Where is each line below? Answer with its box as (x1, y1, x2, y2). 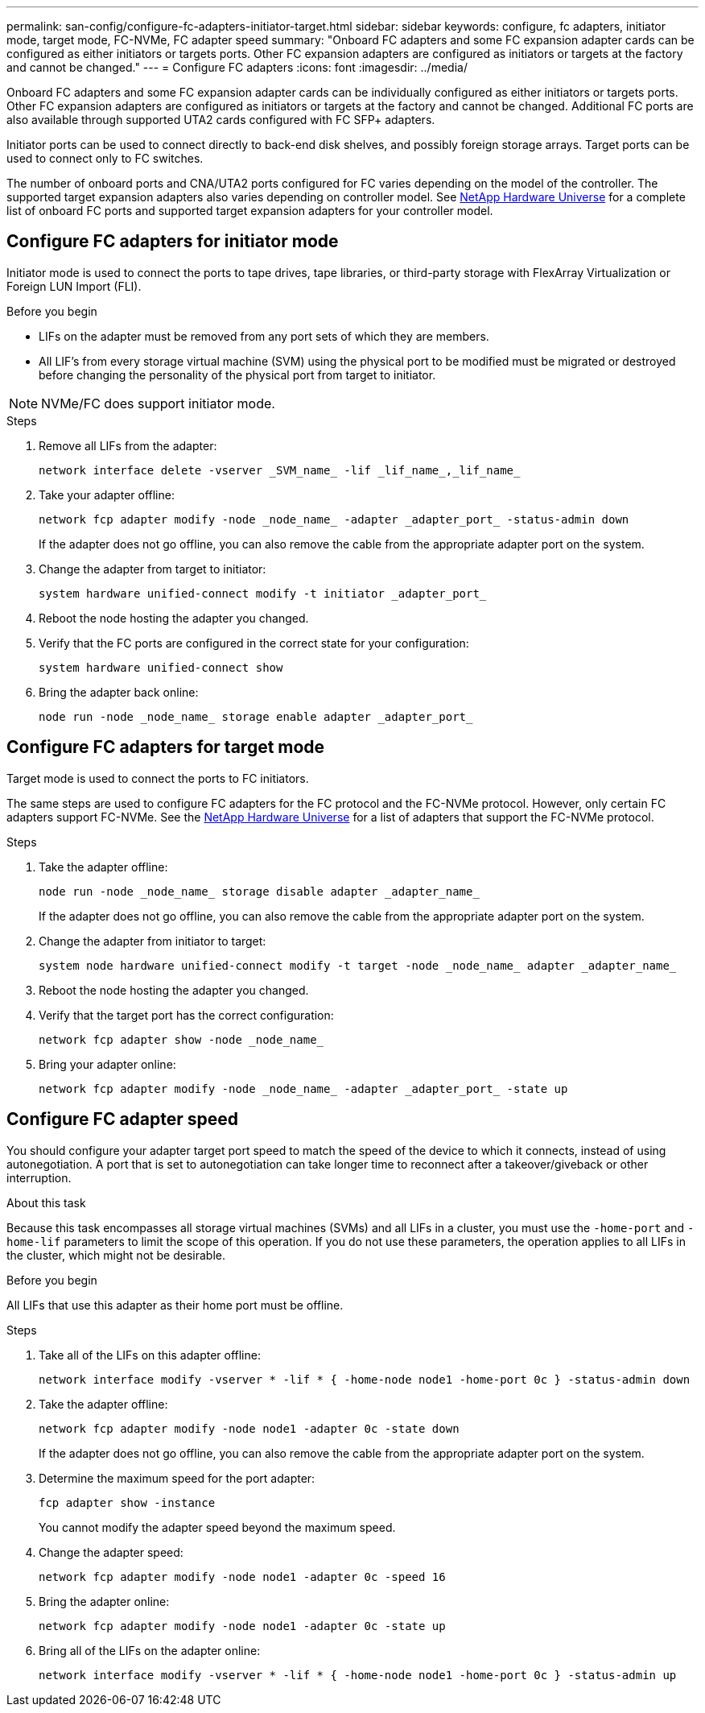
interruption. (6, 1170, 72, 1185)
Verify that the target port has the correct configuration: (39, 1008, 334, 1022)
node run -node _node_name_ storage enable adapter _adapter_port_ (39, 710, 473, 723)
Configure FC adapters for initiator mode (6, 231, 339, 252)
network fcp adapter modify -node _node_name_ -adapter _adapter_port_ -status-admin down (39, 512, 629, 526)
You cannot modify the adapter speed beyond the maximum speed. (39, 1520, 396, 1534)
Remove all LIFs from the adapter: (39, 438, 217, 453)
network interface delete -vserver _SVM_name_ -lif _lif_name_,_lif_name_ (39, 463, 521, 477)
